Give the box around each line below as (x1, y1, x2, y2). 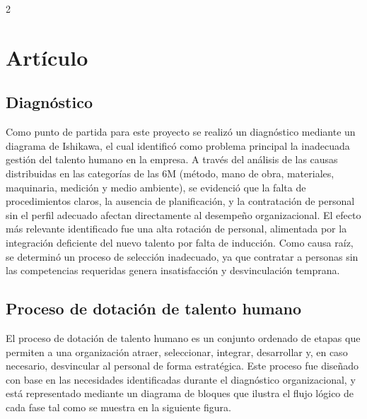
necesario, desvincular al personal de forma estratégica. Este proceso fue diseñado (6, 358, 359, 373)
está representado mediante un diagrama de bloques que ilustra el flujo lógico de (6, 386, 354, 401)
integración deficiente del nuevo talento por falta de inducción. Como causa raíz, (6, 235, 354, 249)
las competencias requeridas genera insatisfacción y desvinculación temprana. (6, 263, 340, 278)
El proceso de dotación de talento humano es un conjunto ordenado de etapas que (6, 330, 361, 345)
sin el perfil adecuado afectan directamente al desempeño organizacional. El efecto (6, 207, 361, 222)
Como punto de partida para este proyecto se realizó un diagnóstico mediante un (6, 124, 356, 139)
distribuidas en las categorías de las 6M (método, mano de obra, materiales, (6, 165, 334, 180)
